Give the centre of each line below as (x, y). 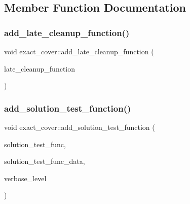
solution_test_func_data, (45, 161)
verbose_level (25, 178)
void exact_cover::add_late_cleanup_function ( (79, 51)
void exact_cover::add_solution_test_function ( (80, 127)
